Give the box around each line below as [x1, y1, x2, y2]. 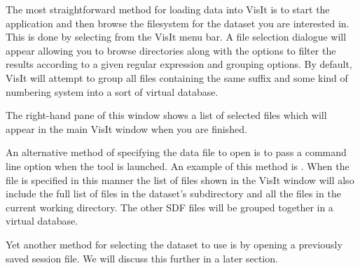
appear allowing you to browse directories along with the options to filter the [6, 43, 336, 57]
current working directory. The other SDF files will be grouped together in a [6, 199, 333, 214]
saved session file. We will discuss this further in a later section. [6, 251, 278, 265]
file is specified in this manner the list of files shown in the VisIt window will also [6, 172, 354, 187]
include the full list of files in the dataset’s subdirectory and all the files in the [6, 186, 341, 201]
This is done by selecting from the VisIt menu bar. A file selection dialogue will [6, 29, 347, 44]
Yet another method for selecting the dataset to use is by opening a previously [6, 237, 342, 251]
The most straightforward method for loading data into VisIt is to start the [6, 2, 330, 16]
